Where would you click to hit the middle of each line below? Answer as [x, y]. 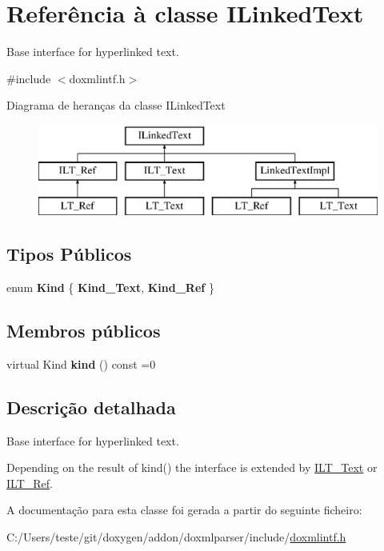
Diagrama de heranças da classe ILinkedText [116, 105]
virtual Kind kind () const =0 [81, 363]
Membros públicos [84, 331]
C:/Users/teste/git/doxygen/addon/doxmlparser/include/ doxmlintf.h [176, 537]
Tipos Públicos [69, 254]
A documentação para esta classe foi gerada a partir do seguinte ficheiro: [184, 510]
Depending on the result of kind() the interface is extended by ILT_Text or [192, 467]
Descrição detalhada [91, 407]
